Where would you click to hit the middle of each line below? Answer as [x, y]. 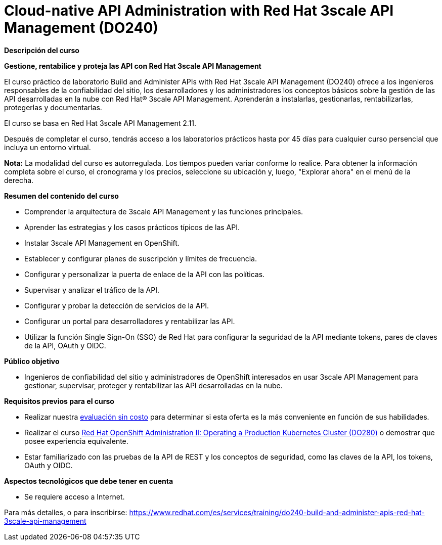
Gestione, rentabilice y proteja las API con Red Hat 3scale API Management [133, 66]
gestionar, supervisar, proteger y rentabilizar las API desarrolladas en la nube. [153, 385]
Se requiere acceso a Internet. [75, 496]
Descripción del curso [42, 50]
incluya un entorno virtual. [48, 147]
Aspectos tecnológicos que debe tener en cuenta [89, 481]
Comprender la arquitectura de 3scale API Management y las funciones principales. [164, 211]
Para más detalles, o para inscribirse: [66, 512]
